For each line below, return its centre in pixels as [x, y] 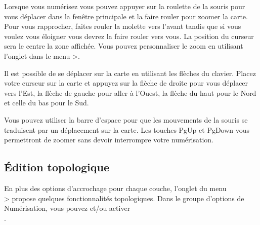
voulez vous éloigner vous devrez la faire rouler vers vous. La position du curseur [129, 36]
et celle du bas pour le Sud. [47, 103]
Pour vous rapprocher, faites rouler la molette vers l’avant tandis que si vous [123, 26]
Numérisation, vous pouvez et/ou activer [67, 208]
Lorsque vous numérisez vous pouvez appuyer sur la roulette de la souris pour [125, 6]
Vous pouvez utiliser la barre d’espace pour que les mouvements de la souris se [126, 119]
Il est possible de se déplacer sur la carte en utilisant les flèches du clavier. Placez [130, 73]
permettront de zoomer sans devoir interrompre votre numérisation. [109, 140]
